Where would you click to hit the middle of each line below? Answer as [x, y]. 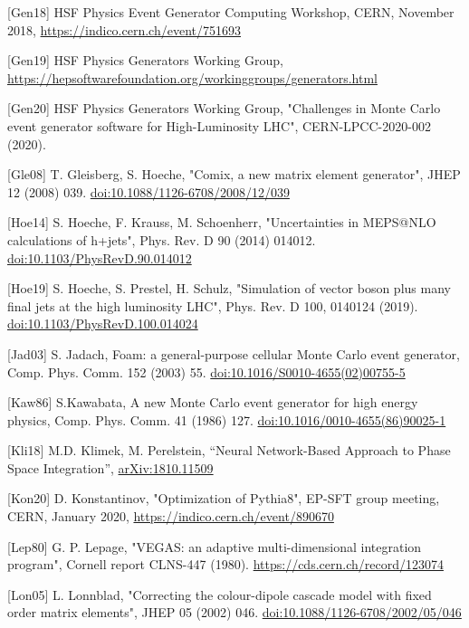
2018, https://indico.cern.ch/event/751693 [124, 29]
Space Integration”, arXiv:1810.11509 [110, 467]
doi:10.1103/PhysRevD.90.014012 [100, 257]
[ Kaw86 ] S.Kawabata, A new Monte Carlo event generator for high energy [213, 402]
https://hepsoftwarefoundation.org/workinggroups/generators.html [192, 77]
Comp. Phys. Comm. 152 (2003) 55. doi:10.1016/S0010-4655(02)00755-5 [206, 371]
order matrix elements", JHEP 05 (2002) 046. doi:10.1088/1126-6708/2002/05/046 [234, 612]
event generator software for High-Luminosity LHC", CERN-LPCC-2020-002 [219, 125]
